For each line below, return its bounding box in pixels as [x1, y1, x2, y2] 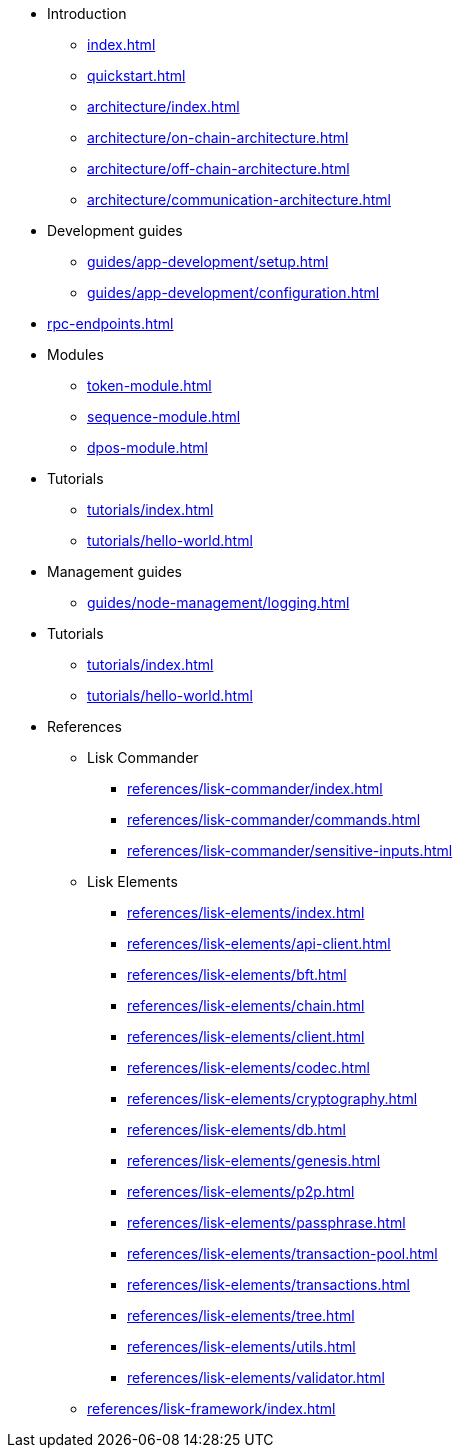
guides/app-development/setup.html [87, 253, 329, 270]
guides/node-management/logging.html [87, 594, 350, 611]
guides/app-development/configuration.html [87, 284, 380, 301]
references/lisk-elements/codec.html [127, 1059, 370, 1076]
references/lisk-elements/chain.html [127, 997, 365, 1014]
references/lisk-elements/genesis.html [127, 1152, 381, 1169]
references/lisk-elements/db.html [127, 1121, 346, 1138]
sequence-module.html [87, 408, 241, 425]
